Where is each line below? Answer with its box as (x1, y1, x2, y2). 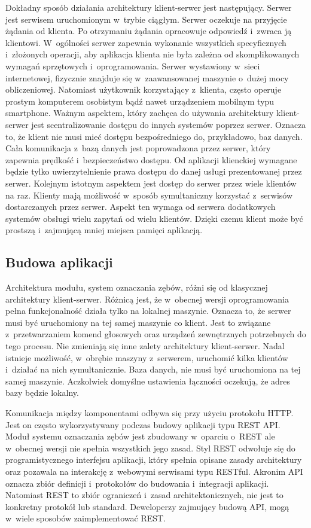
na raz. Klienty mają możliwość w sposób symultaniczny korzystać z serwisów (5, 188, 293, 201)
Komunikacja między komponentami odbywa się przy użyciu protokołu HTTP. (5, 407, 294, 419)
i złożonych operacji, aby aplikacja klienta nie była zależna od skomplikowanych (5, 48, 300, 60)
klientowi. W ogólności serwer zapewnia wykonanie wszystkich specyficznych (5, 36, 286, 48)
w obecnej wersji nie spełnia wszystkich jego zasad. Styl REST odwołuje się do (5, 441, 295, 454)
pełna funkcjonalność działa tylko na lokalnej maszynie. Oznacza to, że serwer (5, 304, 291, 317)
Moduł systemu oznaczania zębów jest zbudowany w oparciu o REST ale (5, 430, 275, 442)
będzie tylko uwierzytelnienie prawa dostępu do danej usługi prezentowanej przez (5, 165, 302, 178)
